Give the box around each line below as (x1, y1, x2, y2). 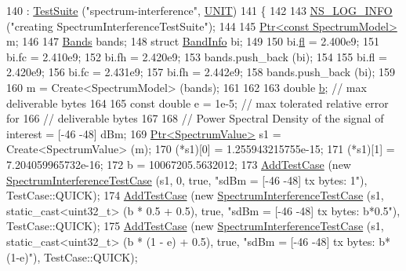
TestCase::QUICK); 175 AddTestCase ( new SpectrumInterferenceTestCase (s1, (6, 218, 384, 234)
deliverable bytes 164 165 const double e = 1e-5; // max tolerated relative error (6, 94, 389, 111)
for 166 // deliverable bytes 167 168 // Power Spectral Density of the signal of (6, 110, 384, 126)
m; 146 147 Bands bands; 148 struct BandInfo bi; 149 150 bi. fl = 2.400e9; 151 (6, 33, 379, 49)
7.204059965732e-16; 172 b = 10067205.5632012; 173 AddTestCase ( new (6, 156, 351, 172)
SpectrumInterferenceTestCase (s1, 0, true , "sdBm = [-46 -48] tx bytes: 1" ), (6, 171, 368, 188)
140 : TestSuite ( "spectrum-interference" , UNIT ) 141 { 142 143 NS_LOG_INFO (6, 2, 393, 18)
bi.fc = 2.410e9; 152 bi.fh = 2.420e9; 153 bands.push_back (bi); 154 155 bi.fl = (6, 48, 387, 64)
